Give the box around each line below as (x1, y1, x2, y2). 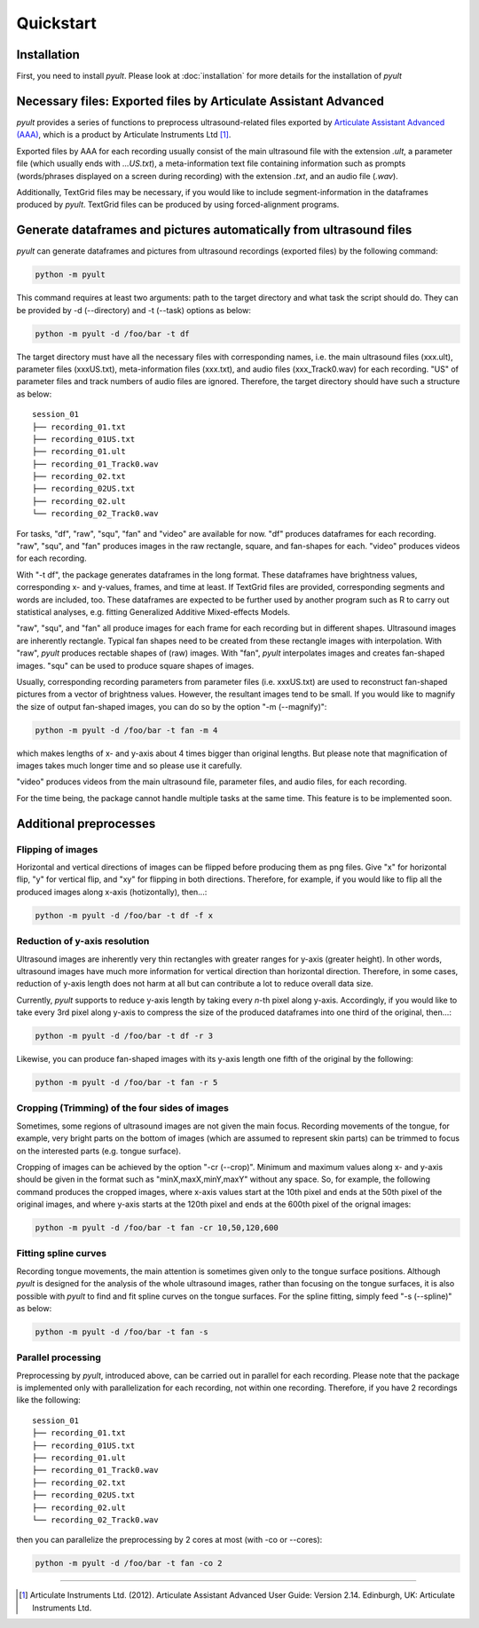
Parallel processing (16, 1351, 102, 1364)
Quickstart (16, 13, 98, 33)
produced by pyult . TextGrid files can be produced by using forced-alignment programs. (16, 200, 340, 210)
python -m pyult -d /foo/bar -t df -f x (35, 910, 213, 920)
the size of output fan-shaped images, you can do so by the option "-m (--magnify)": (16, 701, 327, 712)
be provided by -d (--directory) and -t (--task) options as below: (16, 304, 252, 315)
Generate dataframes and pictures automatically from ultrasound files (16, 223, 412, 238)
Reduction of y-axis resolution (16, 935, 150, 948)
